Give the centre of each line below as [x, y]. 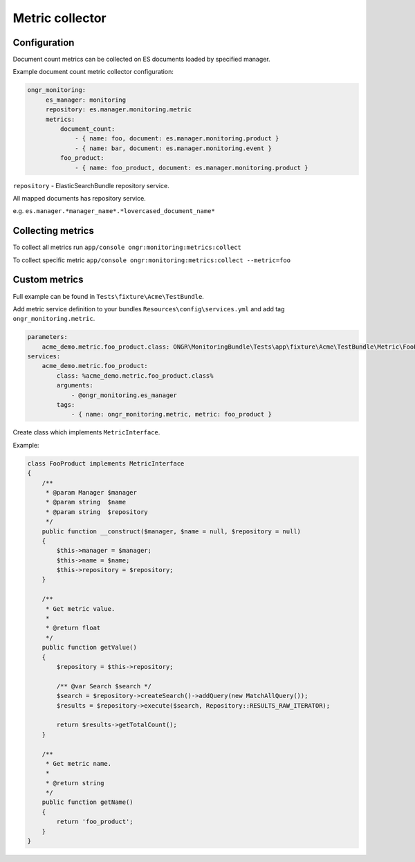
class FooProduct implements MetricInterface [106, 463]
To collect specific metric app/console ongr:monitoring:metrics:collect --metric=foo [151, 260]
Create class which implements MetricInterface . [86, 432]
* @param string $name [86, 502]
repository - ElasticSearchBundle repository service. [91, 185]
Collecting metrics [54, 231]
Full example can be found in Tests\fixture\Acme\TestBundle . [108, 296]
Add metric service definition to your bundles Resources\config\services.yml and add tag [149, 309]
